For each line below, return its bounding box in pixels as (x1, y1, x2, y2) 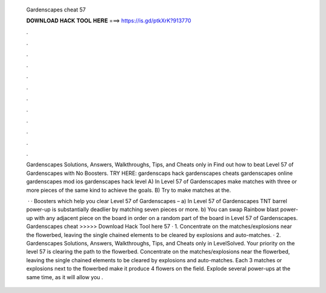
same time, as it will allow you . (26, 273, 104, 280)
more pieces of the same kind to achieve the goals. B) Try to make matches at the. (26, 186, 231, 194)
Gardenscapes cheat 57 (26, 6, 86, 13)
